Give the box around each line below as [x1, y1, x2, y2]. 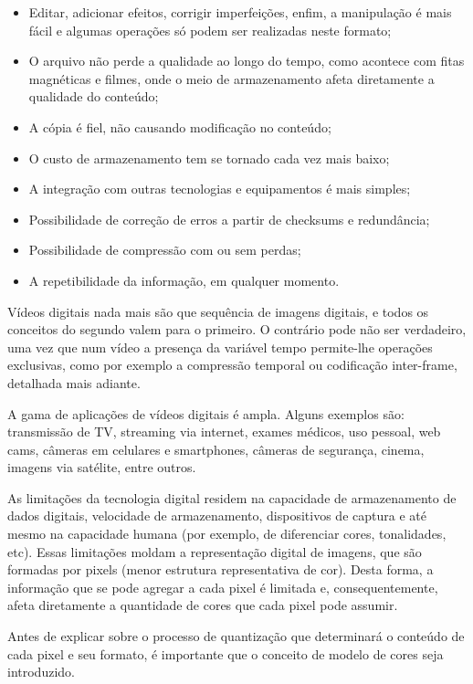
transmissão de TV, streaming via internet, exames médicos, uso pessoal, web [7, 422, 441, 441]
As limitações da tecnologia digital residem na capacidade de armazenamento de [7, 488, 457, 507]
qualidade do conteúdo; [28, 87, 159, 106]
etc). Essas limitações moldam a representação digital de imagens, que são [7, 542, 422, 561]
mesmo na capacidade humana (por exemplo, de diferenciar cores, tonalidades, [7, 524, 447, 543]
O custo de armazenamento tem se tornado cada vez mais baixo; [28, 148, 390, 167]
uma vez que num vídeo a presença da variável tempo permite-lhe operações [7, 337, 433, 356]
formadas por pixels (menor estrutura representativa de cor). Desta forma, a [7, 560, 434, 579]
